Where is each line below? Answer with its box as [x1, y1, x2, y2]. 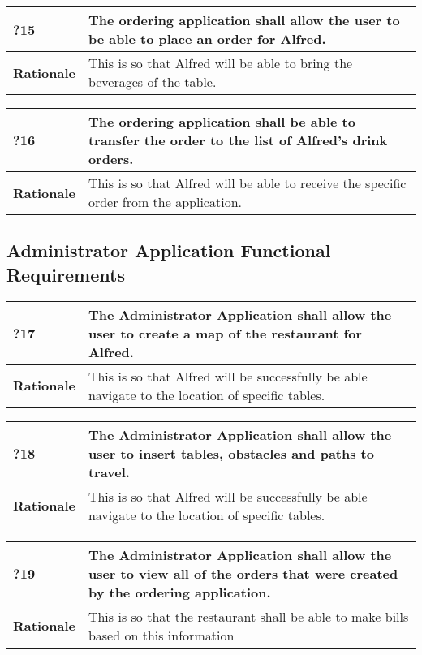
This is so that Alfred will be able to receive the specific [88, 174, 407, 192]
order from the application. [88, 192, 242, 211]
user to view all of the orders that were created [88, 563, 398, 583]
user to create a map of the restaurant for [88, 323, 362, 343]
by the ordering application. [88, 582, 271, 601]
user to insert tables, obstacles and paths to [88, 443, 374, 463]
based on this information [88, 625, 235, 644]
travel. [88, 462, 130, 481]
